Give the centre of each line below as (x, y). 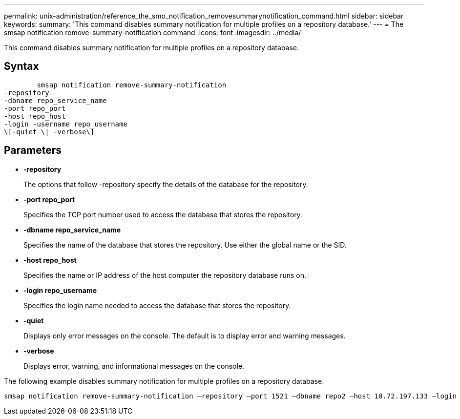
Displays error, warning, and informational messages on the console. (134, 366)
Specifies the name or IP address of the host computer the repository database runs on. (165, 275)
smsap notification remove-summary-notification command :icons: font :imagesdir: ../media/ (153, 32)
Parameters (33, 150)
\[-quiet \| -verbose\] (49, 132)
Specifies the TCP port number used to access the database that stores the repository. (163, 214)
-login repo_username (60, 290)
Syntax (21, 66)
